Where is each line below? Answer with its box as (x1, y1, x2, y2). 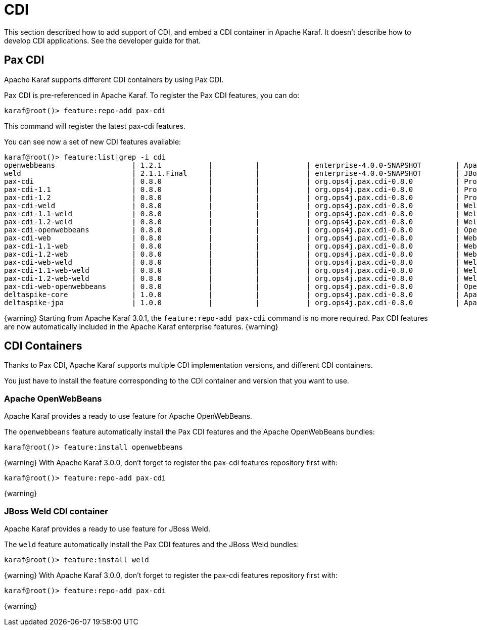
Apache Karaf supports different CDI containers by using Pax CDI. (4, 75, 224, 84)
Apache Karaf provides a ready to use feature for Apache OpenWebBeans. (4, 412, 252, 421)
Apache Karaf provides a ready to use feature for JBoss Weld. (4, 524, 210, 533)
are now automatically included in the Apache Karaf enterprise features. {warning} (4, 322, 278, 331)
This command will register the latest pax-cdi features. (4, 121, 185, 130)
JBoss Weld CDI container (4, 506, 108, 516)
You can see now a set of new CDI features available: (4, 137, 181, 146)
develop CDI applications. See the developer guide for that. (4, 36, 201, 45)
